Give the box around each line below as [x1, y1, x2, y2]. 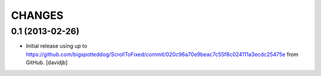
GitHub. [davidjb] [26, 59, 68, 66]
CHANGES [11, 9, 64, 22]
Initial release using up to [26, 42, 87, 49]
